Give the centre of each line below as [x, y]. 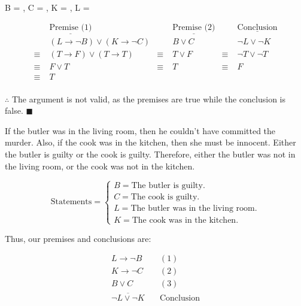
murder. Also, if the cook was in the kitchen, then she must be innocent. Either [150, 142]
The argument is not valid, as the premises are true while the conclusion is [149, 99]
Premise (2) [194, 28]
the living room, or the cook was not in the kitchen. [100, 166]
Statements [71, 202]
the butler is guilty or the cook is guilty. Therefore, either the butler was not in [150, 154]
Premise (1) [71, 28]
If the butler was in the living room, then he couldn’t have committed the [140, 130]
